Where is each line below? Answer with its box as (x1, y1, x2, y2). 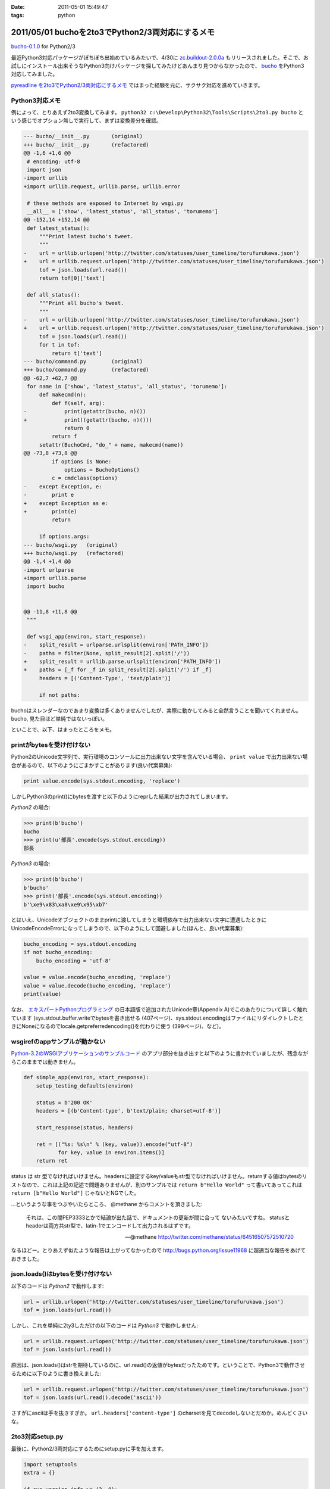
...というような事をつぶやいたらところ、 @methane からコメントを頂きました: (11, 1200, 203, 1207)
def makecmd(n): (39, 391, 87, 398)
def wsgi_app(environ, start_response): (27, 633, 146, 640)
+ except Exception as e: (23, 500, 109, 506)
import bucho (27, 583, 65, 590)
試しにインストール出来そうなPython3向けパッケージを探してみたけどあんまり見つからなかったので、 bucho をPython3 (11, 63, 304, 70)
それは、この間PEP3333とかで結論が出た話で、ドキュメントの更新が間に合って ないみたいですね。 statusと (26, 1214, 290, 1221)
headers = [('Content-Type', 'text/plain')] (39, 675, 171, 681)
